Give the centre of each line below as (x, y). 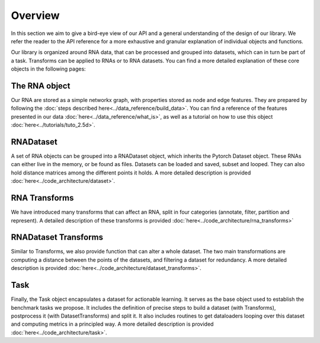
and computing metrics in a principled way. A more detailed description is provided (112, 324)
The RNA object (41, 86)
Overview (35, 15)
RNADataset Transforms (57, 237)
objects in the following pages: (48, 69)
